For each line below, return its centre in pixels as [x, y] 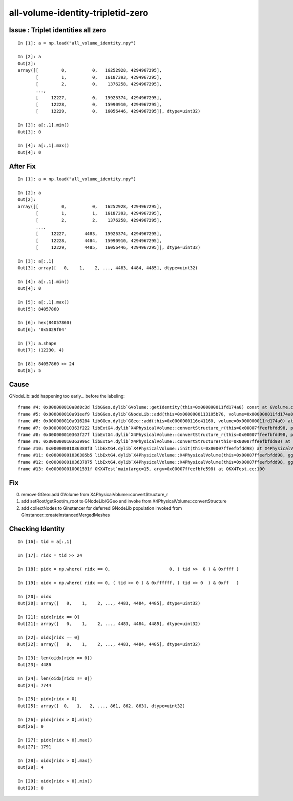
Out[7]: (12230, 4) [41, 350]
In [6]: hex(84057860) [45, 323]
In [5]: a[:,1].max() [43, 302]
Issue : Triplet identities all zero [58, 30]
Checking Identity [37, 529]
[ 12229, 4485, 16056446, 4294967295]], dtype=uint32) [118, 248]
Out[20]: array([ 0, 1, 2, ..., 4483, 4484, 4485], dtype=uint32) [109, 603]
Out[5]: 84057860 [38, 309]
